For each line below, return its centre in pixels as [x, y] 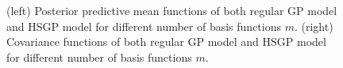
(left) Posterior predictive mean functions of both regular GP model [172, 10]
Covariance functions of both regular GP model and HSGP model [166, 42]
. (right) [314, 26]
